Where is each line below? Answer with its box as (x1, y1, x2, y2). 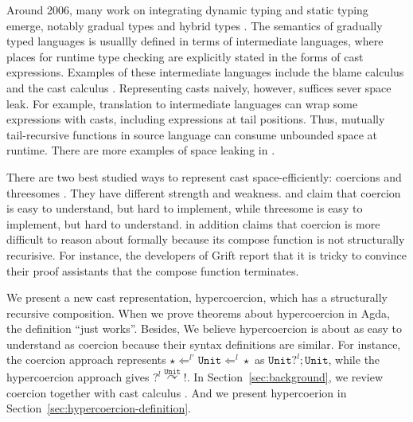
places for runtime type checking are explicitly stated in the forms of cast (6, 48, 364, 64)
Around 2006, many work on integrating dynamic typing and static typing (6, 2, 368, 18)
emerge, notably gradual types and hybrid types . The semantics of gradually (6, 17, 383, 33)
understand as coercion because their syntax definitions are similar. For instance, (6, 335, 401, 352)
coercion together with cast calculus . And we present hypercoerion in (6, 384, 347, 401)
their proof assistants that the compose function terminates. (6, 262, 299, 279)
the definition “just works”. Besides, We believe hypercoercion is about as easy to (6, 320, 403, 337)
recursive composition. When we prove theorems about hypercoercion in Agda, (6, 304, 390, 321)
